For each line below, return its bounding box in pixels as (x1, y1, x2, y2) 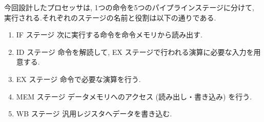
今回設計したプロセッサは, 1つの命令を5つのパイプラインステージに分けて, (4, 2, 254, 12)
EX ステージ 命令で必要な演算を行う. (16, 73, 141, 84)
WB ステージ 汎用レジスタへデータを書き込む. (16, 108, 172, 119)
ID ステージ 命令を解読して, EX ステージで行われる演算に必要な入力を (16, 46, 254, 57)
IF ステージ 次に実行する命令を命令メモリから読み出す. (16, 29, 202, 40)
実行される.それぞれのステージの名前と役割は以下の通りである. (4, 12, 216, 23)
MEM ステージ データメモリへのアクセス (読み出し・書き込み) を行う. (16, 91, 252, 101)
